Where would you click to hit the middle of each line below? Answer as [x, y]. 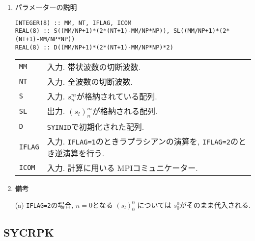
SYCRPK [29, 232]
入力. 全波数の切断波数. [90, 82]
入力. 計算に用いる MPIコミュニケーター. [122, 168]
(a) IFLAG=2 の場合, [44, 205]
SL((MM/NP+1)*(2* [201, 31]
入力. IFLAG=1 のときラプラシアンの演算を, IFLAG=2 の [142, 142]
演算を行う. [84, 153]
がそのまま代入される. [215, 205]
